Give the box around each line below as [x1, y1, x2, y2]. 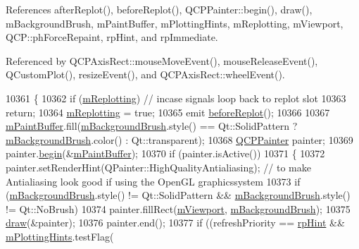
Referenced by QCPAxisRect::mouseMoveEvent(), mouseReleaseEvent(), [6, 53, 318, 68]
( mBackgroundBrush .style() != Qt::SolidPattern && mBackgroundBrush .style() [6, 188, 351, 202]
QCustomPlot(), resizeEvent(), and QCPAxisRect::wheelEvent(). [6, 67, 285, 82]
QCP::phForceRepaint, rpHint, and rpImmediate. [6, 30, 218, 44]
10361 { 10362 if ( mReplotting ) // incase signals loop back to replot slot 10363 [6, 90, 346, 105]
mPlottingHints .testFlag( [6, 229, 114, 243]
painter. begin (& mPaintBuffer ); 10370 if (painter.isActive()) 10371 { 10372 [6, 146, 325, 161]
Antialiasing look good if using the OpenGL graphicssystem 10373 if [6, 174, 301, 188]
